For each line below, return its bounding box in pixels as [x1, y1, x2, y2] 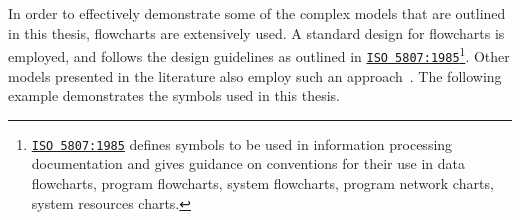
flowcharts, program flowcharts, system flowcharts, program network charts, [31, 172, 494, 193]
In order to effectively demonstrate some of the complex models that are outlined [8, 3, 506, 23]
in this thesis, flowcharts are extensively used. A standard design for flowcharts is [8, 22, 505, 43]
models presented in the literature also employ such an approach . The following [8, 65, 502, 86]
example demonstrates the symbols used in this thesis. [8, 85, 340, 106]
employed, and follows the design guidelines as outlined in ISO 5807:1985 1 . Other [8, 43, 510, 66]
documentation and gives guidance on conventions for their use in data [31, 153, 465, 174]
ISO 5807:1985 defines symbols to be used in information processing [31, 133, 453, 154]
